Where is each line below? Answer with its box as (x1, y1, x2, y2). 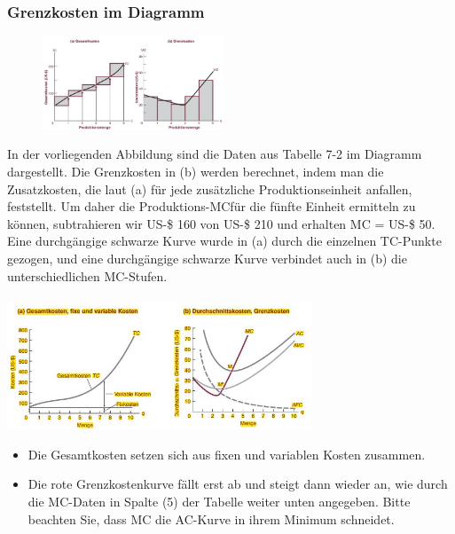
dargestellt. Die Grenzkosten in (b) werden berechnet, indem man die (7, 161, 384, 180)
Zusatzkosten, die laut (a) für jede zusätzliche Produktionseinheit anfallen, (7, 179, 412, 198)
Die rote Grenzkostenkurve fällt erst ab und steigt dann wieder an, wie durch (27, 475, 448, 493)
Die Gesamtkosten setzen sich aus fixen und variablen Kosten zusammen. (27, 444, 426, 463)
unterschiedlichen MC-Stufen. (7, 266, 168, 285)
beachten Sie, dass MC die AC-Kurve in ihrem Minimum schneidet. (27, 509, 395, 528)
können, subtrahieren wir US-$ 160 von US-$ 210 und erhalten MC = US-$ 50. (7, 214, 435, 232)
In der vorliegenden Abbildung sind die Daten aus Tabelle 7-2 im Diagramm (7, 145, 422, 163)
